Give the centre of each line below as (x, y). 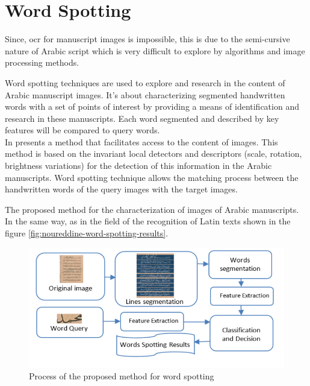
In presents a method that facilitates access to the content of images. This (141, 141)
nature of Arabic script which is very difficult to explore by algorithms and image (155, 50)
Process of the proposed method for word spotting (122, 376)
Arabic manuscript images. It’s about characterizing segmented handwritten (145, 94)
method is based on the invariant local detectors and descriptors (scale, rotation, (153, 153)
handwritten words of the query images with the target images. (121, 189)
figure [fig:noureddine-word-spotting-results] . (87, 233)
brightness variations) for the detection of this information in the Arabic (138, 166)
